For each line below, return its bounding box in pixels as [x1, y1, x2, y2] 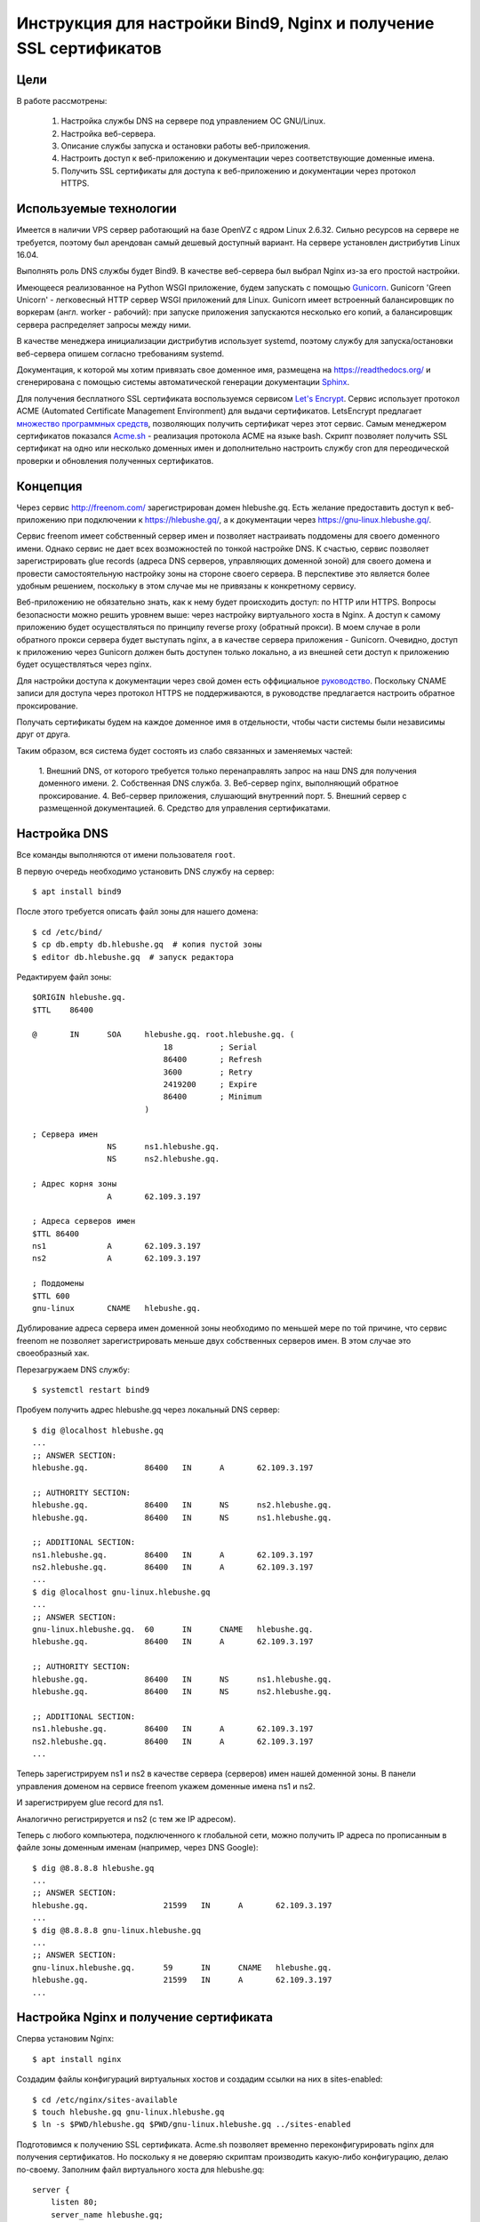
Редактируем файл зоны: [16, 971, 112, 982]
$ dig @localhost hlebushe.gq [32, 1425, 164, 1435]
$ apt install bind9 [32, 886, 122, 897]
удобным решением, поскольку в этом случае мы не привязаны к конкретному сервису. [16, 580, 356, 591]
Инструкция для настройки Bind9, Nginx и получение [16, 13, 435, 33]
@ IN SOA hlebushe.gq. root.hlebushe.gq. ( [32, 1029, 295, 1040]
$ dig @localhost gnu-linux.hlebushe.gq [32, 1587, 211, 1597]
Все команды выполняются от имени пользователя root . [16, 850, 236, 860]
